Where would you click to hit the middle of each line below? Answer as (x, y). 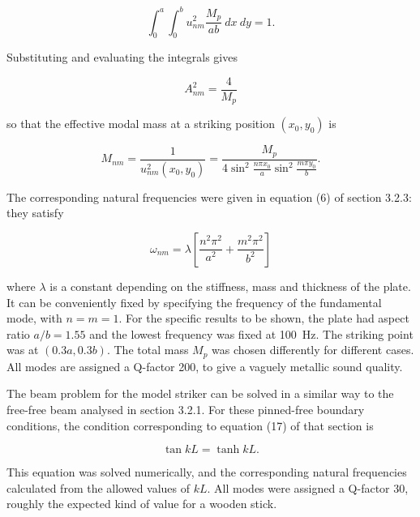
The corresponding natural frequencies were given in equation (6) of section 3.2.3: (209, 197)
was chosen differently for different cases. (313, 350)
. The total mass (148, 350)
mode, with (34, 318)
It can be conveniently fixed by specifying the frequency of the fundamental (194, 302)
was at (23, 350)
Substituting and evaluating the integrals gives (122, 57)
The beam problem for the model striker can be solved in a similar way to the (200, 393)
